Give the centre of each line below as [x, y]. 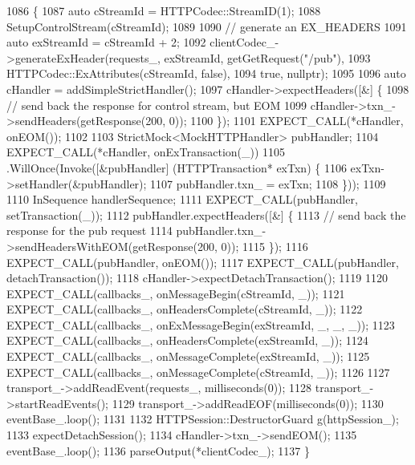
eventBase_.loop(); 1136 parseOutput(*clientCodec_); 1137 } [158, 450]
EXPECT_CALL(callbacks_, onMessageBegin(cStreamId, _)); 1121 [176, 293]
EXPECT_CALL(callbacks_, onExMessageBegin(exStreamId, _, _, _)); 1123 [201, 324]
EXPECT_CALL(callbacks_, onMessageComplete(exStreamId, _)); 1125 [188, 356]
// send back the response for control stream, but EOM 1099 [157, 105]
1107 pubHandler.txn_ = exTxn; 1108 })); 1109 [268, 183]
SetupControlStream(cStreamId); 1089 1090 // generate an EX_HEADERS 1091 [207, 26]
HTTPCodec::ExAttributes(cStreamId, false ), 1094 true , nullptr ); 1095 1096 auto [206, 73]
